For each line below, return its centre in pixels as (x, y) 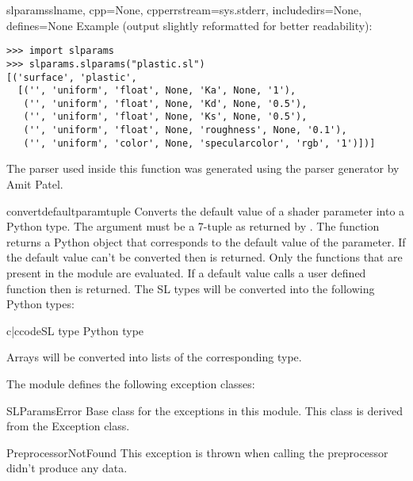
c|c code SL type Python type (75, 330)
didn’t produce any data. (67, 468)
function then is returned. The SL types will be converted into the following (191, 288)
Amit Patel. (35, 184)
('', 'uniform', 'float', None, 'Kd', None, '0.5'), (165, 103)
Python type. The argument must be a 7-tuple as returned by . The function (193, 226)
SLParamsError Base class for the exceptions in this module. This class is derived (205, 410)
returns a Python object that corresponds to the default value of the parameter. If (206, 241)
